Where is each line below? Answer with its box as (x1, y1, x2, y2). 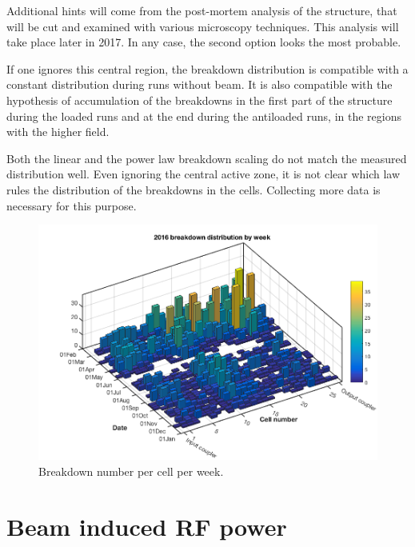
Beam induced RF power (6, 509, 287, 542)
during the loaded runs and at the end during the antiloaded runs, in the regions (6, 107, 402, 124)
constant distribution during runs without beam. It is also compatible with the (6, 76, 393, 93)
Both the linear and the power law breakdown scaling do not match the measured (6, 150, 407, 166)
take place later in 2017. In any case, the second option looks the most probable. (6, 34, 401, 50)
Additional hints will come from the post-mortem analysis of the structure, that (6, 2, 397, 18)
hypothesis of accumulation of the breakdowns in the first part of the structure (6, 91, 393, 108)
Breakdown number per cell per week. (38, 462, 224, 479)
